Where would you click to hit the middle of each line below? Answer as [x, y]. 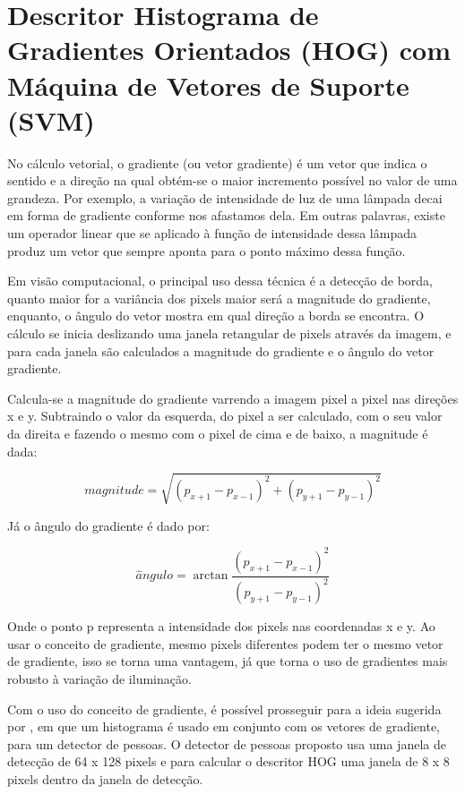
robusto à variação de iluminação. [99, 678]
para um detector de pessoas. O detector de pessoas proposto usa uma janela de [227, 743]
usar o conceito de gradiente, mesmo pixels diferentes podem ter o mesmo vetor [225, 643]
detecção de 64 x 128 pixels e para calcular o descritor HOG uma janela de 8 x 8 [228, 761]
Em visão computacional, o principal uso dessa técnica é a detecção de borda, [220, 281]
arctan [211, 576]
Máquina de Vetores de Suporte [208, 85]
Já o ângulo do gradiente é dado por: [108, 525]
